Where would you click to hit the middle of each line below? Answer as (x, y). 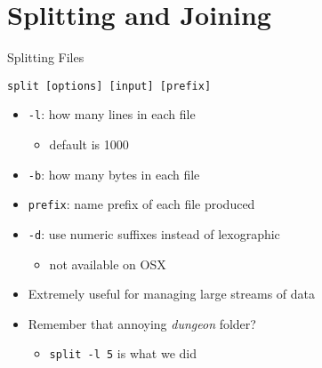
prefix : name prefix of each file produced (141, 204)
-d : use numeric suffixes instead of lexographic (154, 233)
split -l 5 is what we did (123, 353)
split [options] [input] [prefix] (109, 86)
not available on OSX (108, 264)
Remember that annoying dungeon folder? (142, 323)
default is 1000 (89, 144)
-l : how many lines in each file (112, 114)
